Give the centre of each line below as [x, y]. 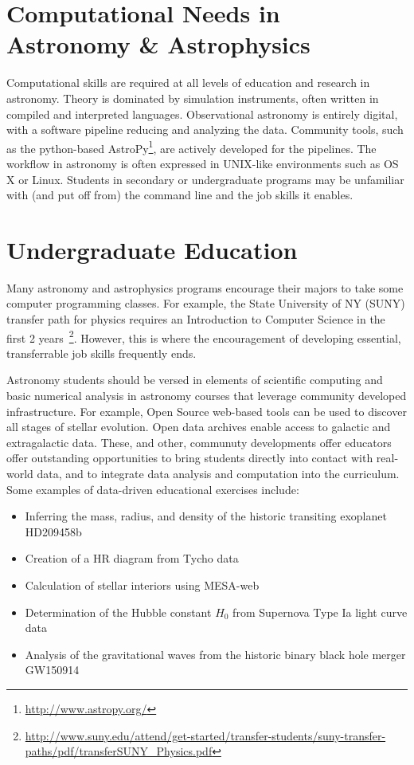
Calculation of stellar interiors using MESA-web [142, 585]
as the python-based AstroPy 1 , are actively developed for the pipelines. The [191, 147]
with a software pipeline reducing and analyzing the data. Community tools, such [205, 129]
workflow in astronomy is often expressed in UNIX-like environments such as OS [203, 163]
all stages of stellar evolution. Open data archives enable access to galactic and [199, 427]
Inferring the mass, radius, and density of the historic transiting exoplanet [206, 516]
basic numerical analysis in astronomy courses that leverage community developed [207, 396]
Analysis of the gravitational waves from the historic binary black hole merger [215, 654]
